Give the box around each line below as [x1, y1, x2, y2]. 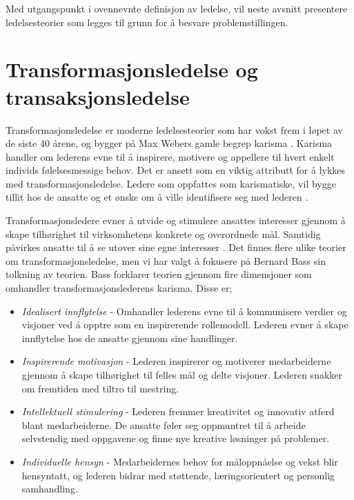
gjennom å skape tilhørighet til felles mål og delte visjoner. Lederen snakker [21, 368, 343, 381]
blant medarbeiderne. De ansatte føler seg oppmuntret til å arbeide [21, 417, 306, 432]
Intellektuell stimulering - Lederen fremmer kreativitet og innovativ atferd [21, 404, 335, 419]
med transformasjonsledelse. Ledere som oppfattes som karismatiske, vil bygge [6, 176, 336, 190]
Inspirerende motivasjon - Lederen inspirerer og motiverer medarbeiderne [21, 354, 331, 368]
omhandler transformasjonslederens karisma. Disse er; [6, 281, 233, 295]
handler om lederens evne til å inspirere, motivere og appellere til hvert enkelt [6, 149, 335, 163]
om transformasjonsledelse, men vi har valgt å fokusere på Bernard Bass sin [6, 253, 326, 268]
